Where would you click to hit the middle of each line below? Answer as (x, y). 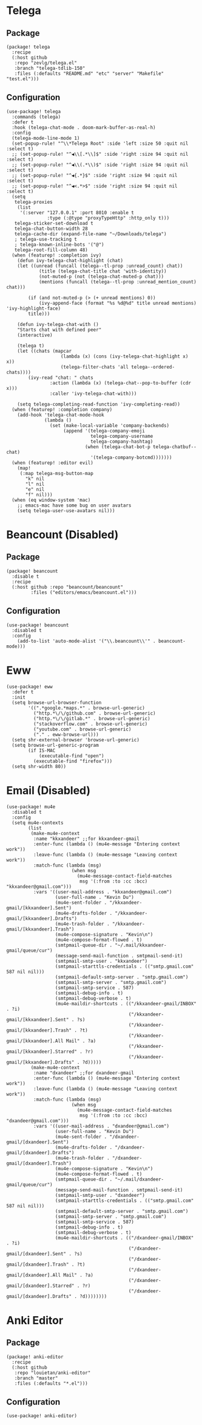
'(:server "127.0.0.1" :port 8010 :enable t (77, 213)
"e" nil (35, 489)
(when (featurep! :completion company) (62, 409)
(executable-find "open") (71, 756)
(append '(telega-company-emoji (104, 431)
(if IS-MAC (42, 751)
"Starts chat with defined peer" (59, 330)
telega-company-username (122, 436)
